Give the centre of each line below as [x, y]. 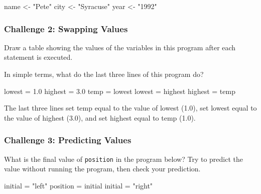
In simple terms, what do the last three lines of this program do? [104, 74]
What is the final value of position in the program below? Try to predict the [123, 159]
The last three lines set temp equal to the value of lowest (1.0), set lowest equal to [130, 108]
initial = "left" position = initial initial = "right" [79, 185]
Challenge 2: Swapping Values [66, 28]
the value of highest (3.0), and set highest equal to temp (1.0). [100, 117]
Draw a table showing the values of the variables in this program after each [120, 47]
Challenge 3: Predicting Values [68, 140]
